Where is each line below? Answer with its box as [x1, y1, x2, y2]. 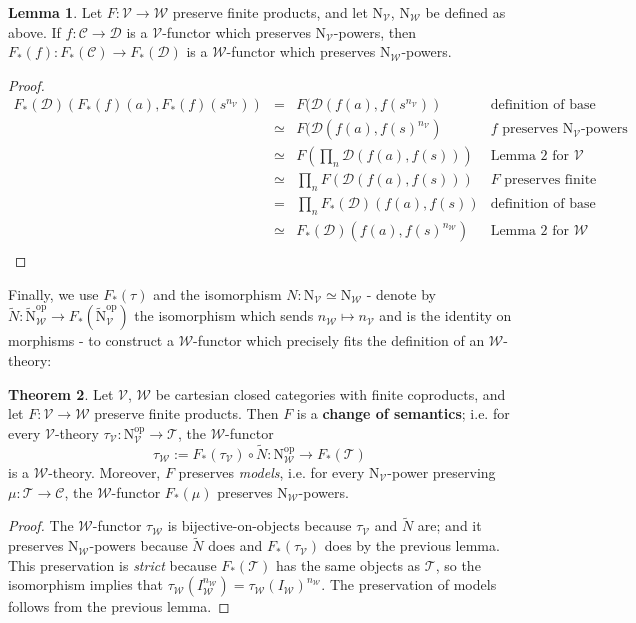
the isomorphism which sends [134, 305, 314, 326]
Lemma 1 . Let [8, 2, 103, 22]
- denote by [366, 283, 436, 304]
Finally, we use [8, 283, 99, 304]
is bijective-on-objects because [167, 515, 352, 536]
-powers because [89, 535, 188, 556]
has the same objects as [275, 554, 421, 575]
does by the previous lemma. [324, 535, 500, 556]
